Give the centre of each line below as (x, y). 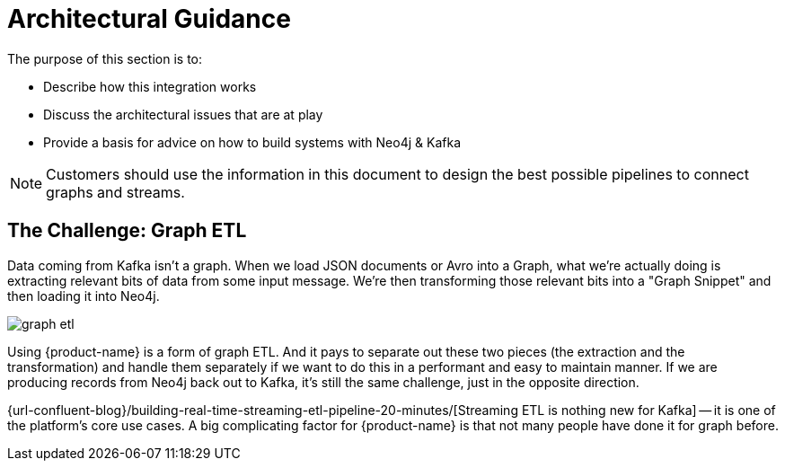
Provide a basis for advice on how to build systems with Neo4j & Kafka (252, 142)
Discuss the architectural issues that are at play (183, 114)
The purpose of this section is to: (105, 58)
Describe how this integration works (150, 86)
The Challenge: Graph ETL (127, 231)
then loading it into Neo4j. (84, 296)
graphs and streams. (115, 192)
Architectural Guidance (149, 19)
